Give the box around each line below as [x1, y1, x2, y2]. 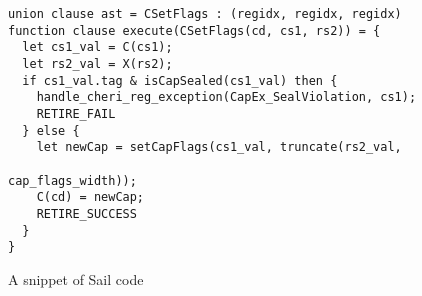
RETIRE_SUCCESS [36, 206, 137, 221]
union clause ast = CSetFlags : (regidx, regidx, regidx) [8, 7, 402, 21]
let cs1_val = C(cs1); [22, 40, 173, 55]
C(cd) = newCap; [36, 190, 145, 205]
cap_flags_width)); [8, 173, 137, 188]
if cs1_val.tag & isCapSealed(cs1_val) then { [22, 73, 338, 88]
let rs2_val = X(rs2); [22, 56, 173, 71]
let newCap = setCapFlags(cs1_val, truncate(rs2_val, [36, 140, 402, 155]
